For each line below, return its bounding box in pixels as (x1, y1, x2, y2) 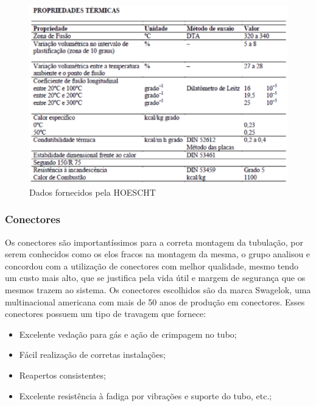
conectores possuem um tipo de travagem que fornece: (5, 307, 206, 320)
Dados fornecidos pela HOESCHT (29, 185, 156, 198)
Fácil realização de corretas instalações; (19, 348, 166, 361)
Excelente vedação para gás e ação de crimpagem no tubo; (19, 327, 237, 340)
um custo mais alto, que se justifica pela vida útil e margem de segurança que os (5, 271, 306, 284)
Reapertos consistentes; (19, 368, 106, 381)
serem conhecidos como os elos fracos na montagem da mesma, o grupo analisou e (5, 248, 311, 260)
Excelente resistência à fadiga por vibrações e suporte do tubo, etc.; (19, 389, 272, 402)
